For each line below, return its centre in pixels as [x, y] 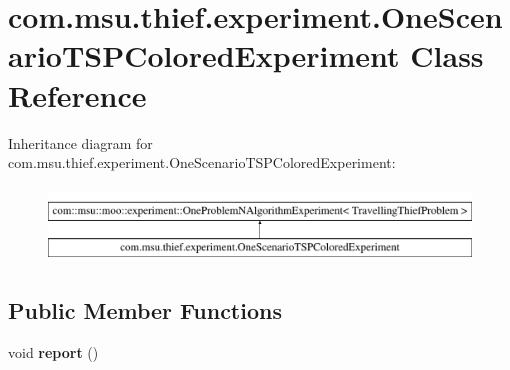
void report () [53, 352]
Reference [77, 94]
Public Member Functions [145, 310]
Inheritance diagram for [80, 142]
